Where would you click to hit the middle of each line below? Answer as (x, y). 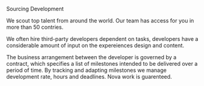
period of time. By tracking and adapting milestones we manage (86, 70)
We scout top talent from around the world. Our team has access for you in (100, 20)
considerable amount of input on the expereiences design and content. (95, 45)
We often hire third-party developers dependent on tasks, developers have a (102, 39)
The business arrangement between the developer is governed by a (91, 57)
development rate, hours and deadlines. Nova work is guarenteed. (89, 77)
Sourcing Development (35, 9)
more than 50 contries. (35, 27)
